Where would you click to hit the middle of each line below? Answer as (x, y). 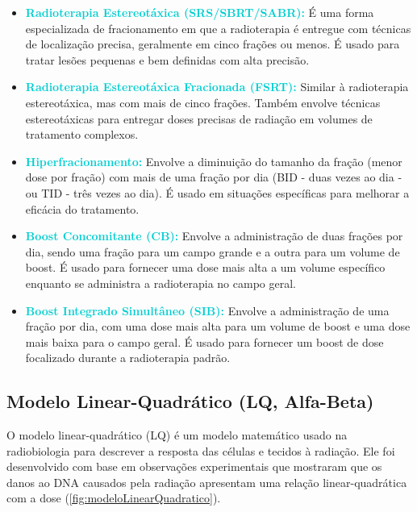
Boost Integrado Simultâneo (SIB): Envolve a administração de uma (207, 310)
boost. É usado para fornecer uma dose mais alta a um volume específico (205, 267)
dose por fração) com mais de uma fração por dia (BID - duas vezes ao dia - (214, 177)
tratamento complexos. (82, 134)
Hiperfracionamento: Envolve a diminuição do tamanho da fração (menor (214, 161)
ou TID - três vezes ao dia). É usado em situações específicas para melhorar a (217, 192)
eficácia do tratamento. (82, 208)
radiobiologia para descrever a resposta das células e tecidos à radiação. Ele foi (201, 450)
